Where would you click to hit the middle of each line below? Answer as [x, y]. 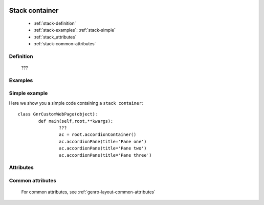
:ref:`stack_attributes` [55, 37]
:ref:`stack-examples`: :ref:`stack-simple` [75, 30]
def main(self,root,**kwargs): [76, 121]
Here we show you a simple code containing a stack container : [76, 103]
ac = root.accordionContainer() [98, 135]
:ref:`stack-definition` [55, 23]
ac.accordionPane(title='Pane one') [103, 141]
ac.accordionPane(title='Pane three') [105, 155]
